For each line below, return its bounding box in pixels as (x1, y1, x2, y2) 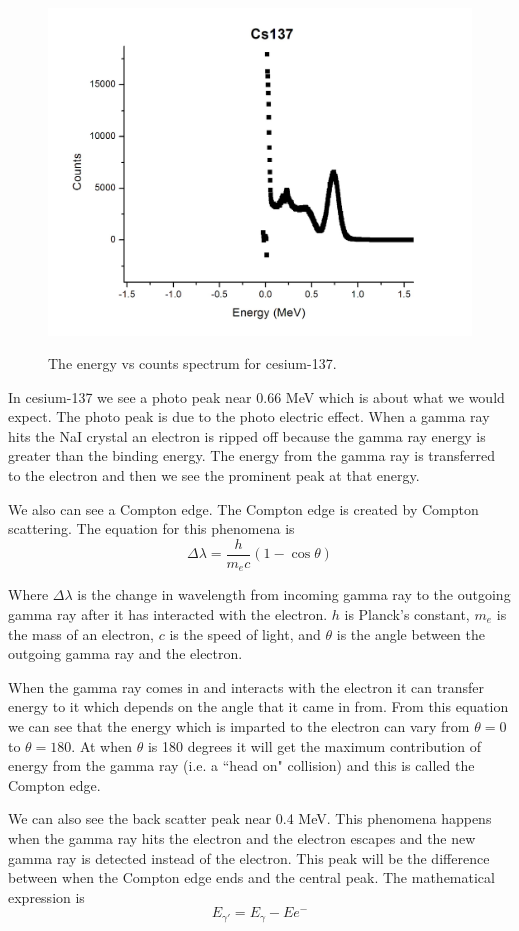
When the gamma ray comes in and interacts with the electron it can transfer (8, 676, 484, 697)
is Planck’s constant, (344, 603, 470, 624)
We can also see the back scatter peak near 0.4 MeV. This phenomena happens (8, 808, 492, 829)
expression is (8, 886, 85, 907)
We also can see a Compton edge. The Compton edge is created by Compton (8, 498, 479, 519)
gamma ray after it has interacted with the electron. (8, 603, 328, 624)
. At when (71, 735, 133, 756)
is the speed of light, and (169, 623, 321, 644)
